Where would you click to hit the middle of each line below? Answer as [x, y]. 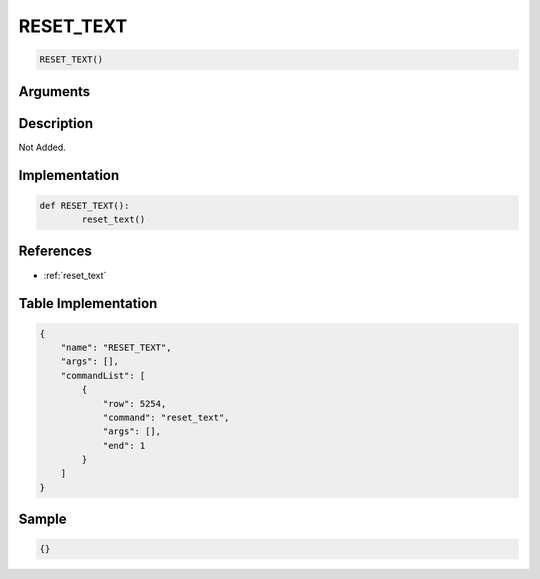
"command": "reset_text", [166, 417]
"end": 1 [124, 445]
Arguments [54, 91]
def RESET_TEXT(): [84, 205]
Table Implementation [88, 303]
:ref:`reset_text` [75, 275]
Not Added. [42, 147]
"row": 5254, [134, 403]
